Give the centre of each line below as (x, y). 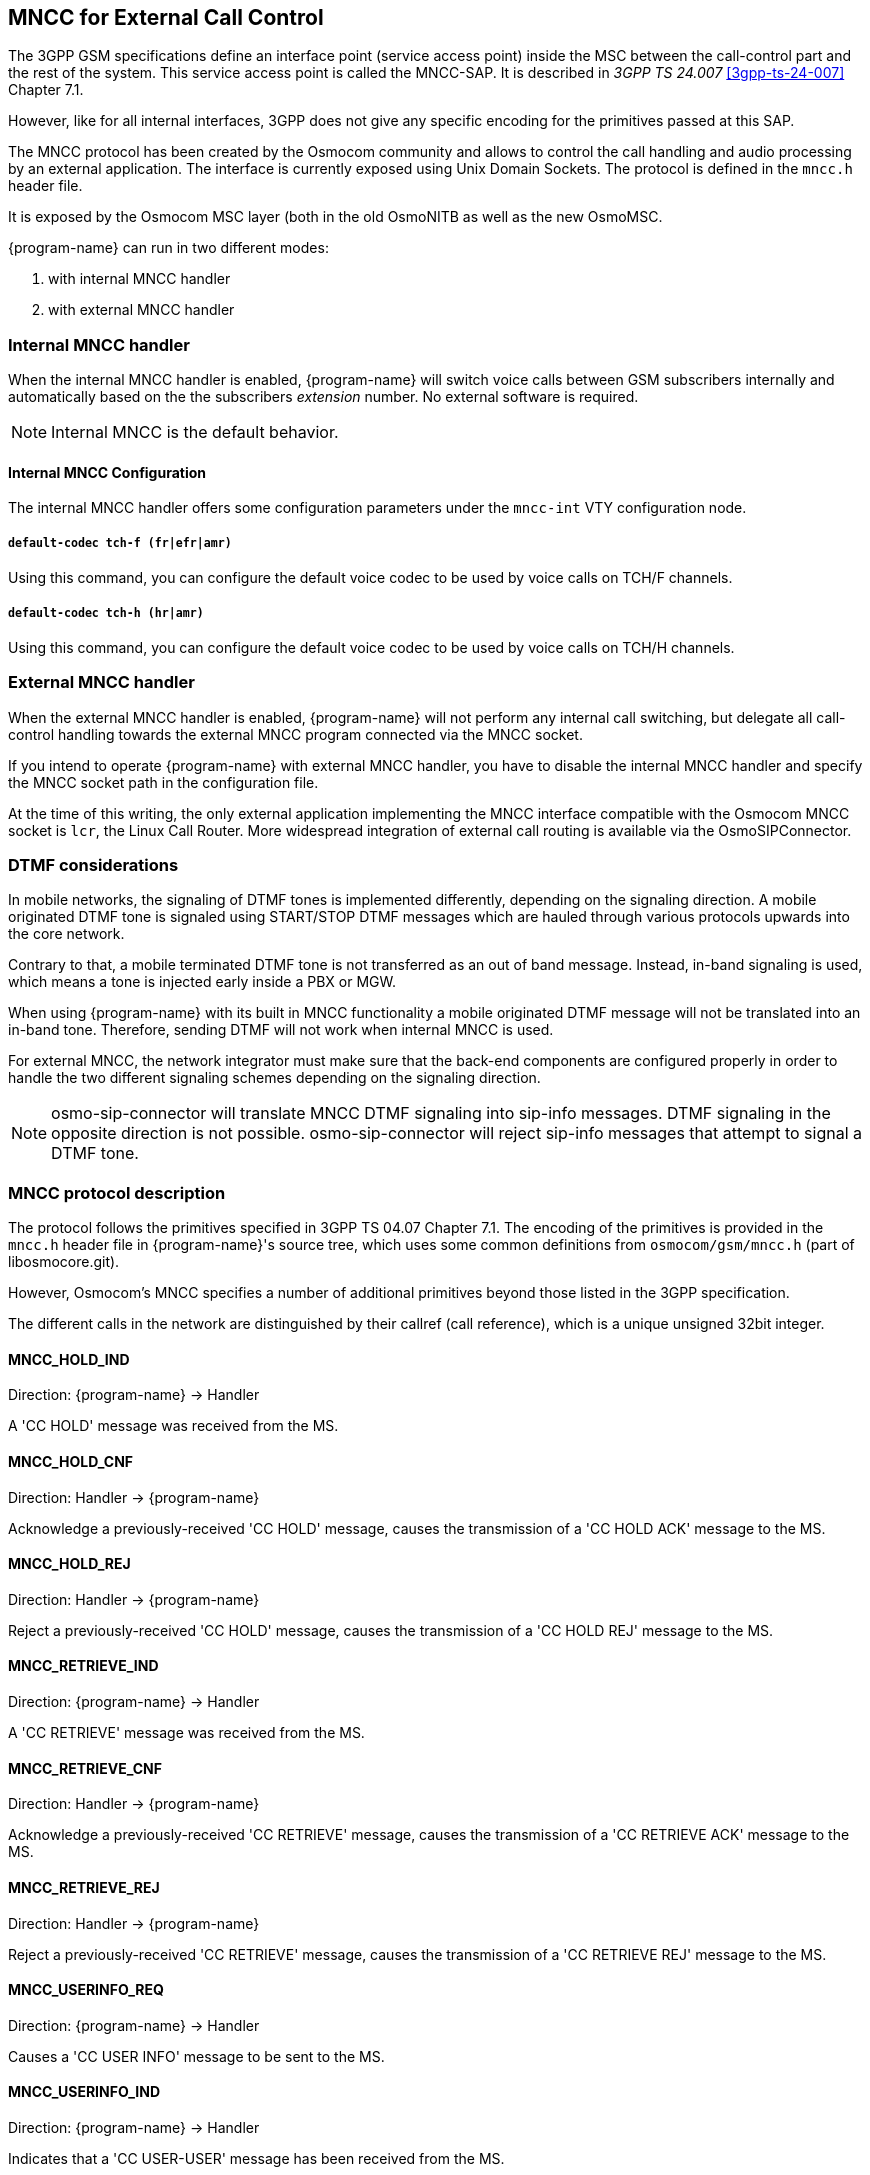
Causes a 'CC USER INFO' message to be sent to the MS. (196, 2056)
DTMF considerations (93, 865)
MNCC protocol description (117, 1192)
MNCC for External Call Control (166, 17)
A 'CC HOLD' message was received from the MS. (173, 1426)
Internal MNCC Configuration (107, 472)
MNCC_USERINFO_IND (84, 2092)
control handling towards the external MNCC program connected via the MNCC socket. (295, 734)
